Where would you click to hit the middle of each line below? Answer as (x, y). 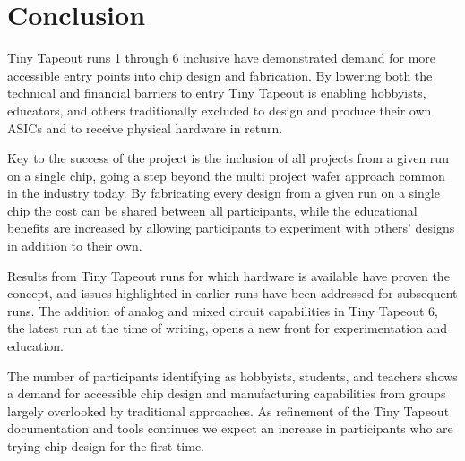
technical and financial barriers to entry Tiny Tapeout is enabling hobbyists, (217, 93)
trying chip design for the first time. (106, 446)
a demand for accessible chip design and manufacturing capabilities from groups (227, 393)
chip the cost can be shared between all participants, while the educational (212, 210)
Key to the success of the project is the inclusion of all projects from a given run (228, 158)
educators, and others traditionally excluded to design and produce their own (220, 110)
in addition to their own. (75, 246)
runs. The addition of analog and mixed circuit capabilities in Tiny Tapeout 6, (223, 310)
